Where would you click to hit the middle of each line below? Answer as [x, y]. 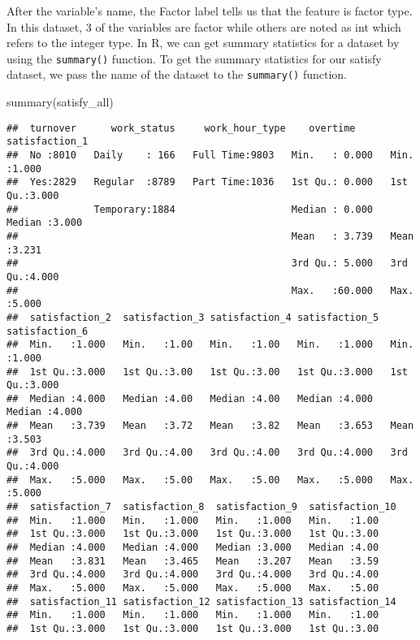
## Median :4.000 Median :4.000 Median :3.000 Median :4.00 [193, 548]
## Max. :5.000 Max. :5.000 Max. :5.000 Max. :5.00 [193, 588]
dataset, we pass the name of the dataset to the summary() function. [177, 74]
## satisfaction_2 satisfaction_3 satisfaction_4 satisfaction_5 [193, 317]
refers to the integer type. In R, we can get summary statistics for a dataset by [203, 43]
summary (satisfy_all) [60, 102]
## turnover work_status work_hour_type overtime [181, 128]
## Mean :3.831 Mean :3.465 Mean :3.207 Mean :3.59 [193, 561]
